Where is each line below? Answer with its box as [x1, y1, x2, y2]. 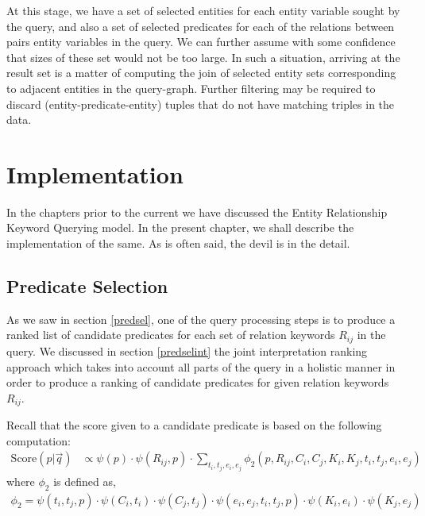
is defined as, [53, 472, 116, 489]
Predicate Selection [6, 274, 168, 298]
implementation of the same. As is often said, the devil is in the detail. [6, 235, 350, 252]
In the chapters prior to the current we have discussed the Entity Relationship [6, 203, 388, 220]
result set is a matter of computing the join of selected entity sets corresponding [6, 64, 396, 81]
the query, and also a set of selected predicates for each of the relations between [6, 17, 395, 34]
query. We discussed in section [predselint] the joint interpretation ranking [6, 342, 368, 359]
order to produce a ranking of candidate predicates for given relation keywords [6, 374, 389, 391]
